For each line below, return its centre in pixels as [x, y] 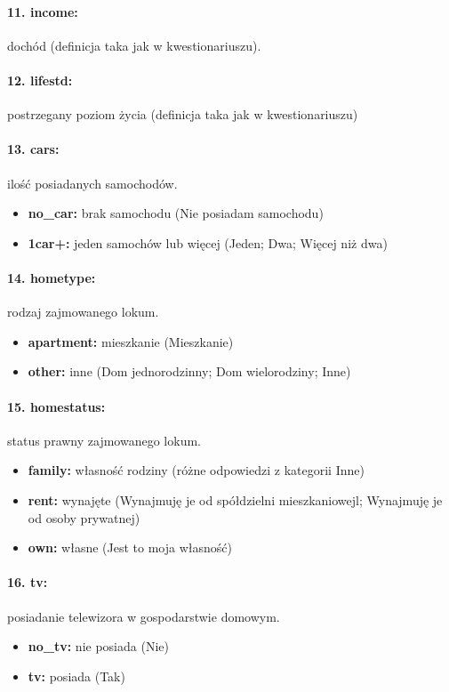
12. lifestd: [40, 80]
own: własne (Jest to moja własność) [130, 547]
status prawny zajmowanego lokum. [104, 440]
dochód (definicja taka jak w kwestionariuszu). [134, 45]
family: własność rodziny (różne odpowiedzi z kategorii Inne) [196, 470]
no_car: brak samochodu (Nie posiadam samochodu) [176, 213]
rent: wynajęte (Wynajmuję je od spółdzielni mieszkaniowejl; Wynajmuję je [235, 499]
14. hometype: [52, 277]
